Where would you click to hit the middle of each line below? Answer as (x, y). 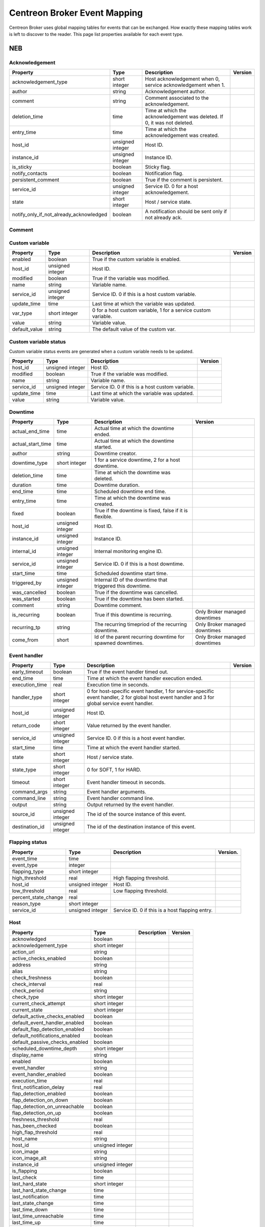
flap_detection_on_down (40, 1100)
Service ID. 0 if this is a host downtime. (139, 564)
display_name (28, 1055)
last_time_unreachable (38, 1216)
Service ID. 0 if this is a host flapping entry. (163, 910)
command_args (30, 792)
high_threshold (29, 878)
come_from (25, 640)
